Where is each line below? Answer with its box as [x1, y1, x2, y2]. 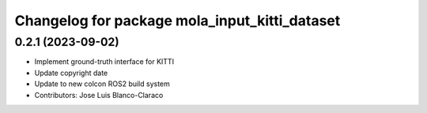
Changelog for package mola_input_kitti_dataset [14, 12, 341, 29]
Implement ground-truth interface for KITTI [34, 57, 174, 66]
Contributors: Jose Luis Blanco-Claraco [34, 90, 164, 100]
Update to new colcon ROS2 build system [34, 79, 170, 89]
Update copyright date [34, 68, 108, 77]
